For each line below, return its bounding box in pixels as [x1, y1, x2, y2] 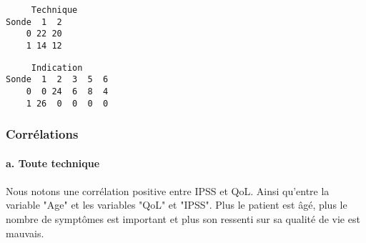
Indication [31, 62, 83, 73]
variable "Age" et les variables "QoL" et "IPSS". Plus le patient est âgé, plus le [6, 197, 347, 212]
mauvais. [6, 225, 44, 240]
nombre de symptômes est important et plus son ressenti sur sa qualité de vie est [6, 212, 360, 227]
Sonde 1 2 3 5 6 [6, 74, 109, 85]
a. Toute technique [6, 155, 100, 170]
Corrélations [6, 125, 79, 143]
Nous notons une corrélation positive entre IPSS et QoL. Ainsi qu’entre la [6, 183, 330, 198]
